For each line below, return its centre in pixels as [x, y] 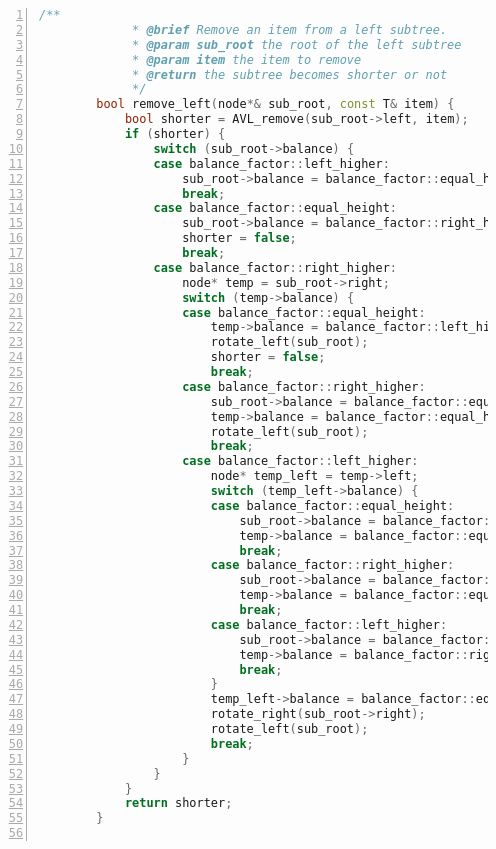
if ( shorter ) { [175, 134]
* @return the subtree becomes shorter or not [290, 74]
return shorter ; [178, 803]
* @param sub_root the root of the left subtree [297, 44]
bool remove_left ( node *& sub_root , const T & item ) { [275, 104]
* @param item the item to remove [247, 59]
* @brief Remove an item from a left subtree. [290, 29]
